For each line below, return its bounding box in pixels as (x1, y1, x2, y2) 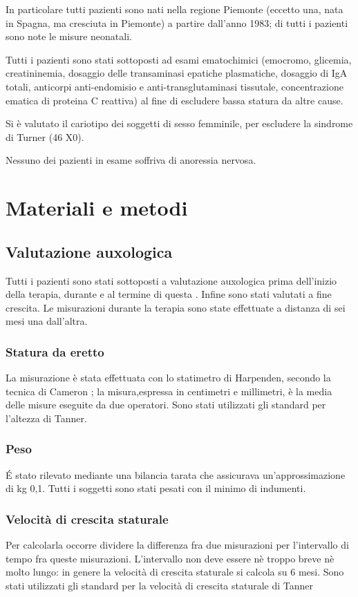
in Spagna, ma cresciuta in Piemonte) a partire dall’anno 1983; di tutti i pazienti (6, 15, 348, 30)
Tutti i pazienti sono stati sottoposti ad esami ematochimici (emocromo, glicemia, (6, 52, 352, 66)
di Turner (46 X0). (6, 129, 84, 144)
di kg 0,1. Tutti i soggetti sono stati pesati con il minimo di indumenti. (6, 481, 306, 495)
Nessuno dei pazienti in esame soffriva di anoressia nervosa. (6, 153, 256, 167)
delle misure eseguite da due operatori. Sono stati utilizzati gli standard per (6, 397, 326, 412)
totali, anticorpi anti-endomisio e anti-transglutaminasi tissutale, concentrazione (6, 79, 343, 93)
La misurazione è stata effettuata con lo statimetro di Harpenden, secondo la (6, 370, 331, 385)
